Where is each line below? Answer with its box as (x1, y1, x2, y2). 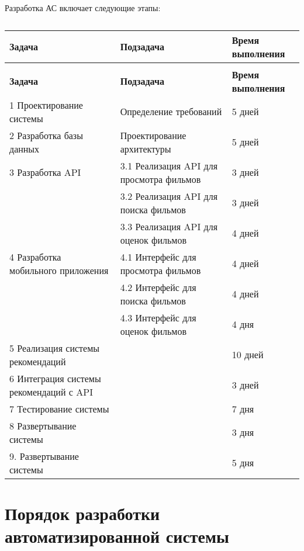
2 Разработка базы (9, 128, 83, 142)
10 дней (232, 348, 264, 362)
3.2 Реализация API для (120, 189, 218, 203)
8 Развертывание (9, 418, 77, 432)
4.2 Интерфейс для (120, 280, 196, 294)
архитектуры (120, 141, 171, 155)
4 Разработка (9, 249, 61, 264)
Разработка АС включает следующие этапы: (5, 2, 161, 13)
